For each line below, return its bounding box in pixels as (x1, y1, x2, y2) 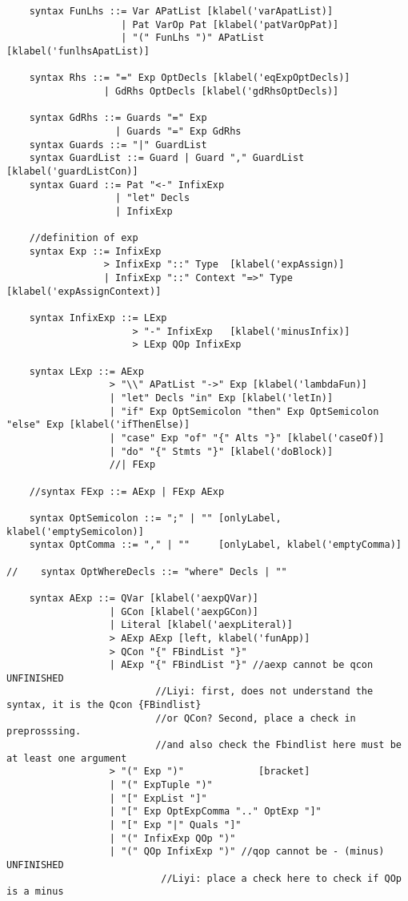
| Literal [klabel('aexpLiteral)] (109, 619, 293, 631)
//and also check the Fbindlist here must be (155, 739, 402, 751)
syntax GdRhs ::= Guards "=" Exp (29, 112, 207, 124)
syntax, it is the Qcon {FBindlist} (6, 699, 202, 711)
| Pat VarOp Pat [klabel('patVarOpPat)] (121, 18, 339, 30)
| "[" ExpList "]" (109, 792, 207, 804)
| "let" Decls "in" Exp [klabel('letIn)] (109, 392, 334, 404)
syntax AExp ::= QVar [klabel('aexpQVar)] (29, 592, 258, 604)
